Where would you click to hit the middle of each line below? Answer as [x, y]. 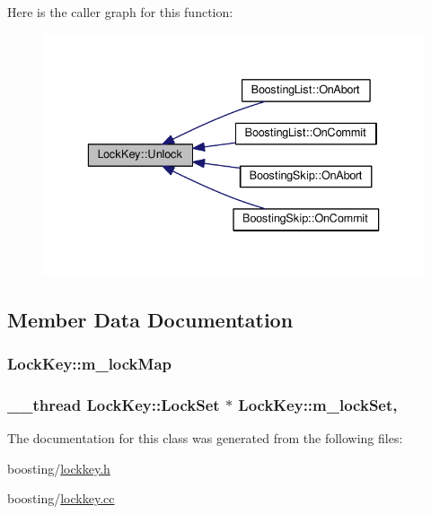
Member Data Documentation [150, 319]
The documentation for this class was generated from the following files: [205, 438]
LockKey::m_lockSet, [318, 404]
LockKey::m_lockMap [90, 364]
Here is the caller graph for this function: [120, 12]
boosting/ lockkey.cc [61, 498]
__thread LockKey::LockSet [114, 404]
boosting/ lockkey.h [59, 468]
